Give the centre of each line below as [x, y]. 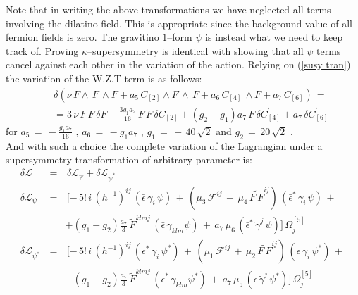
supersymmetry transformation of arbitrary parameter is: [129, 159]
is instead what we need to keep [274, 37]
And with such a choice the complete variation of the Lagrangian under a [164, 145]
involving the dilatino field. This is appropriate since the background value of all [179, 23]
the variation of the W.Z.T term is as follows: [104, 78]
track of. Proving [42, 50]
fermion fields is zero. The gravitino [82, 37]
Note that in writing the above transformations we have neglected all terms [168, 9]
